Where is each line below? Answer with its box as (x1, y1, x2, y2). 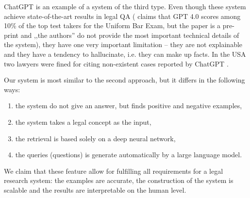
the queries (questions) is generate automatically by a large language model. (15, 149, 242, 160)
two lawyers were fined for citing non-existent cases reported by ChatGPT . (4, 58, 229, 68)
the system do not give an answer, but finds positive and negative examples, (15, 100, 242, 111)
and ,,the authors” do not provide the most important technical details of (20, 30, 239, 40)
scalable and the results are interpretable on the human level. (4, 184, 186, 195)
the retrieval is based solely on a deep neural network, (15, 133, 176, 143)
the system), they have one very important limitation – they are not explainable (4, 39, 243, 49)
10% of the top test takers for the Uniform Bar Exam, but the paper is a (4, 20, 221, 31)
